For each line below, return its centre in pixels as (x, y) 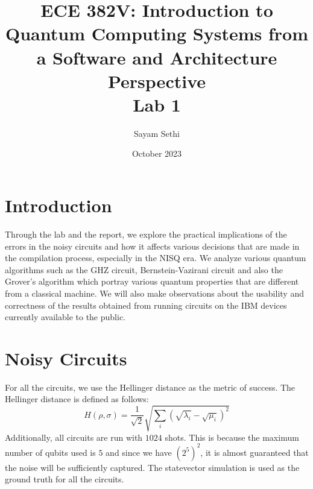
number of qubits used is (50, 452)
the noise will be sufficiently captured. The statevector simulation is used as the (152, 467)
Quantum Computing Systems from (157, 33)
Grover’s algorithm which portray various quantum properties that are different (152, 281)
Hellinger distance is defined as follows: (77, 399)
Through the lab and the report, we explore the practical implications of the (146, 234)
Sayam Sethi (157, 133)
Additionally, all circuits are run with (74, 437)
